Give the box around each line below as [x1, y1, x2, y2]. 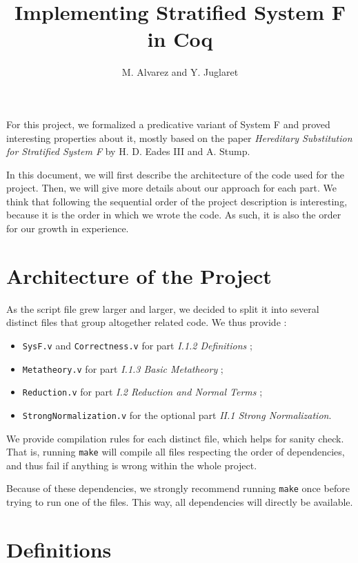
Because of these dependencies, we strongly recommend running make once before [6, 481, 350, 495]
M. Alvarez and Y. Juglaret [121, 65, 239, 79]
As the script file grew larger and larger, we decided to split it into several [6, 301, 319, 316]
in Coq [147, 25, 213, 53]
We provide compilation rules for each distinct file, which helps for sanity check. [6, 431, 344, 445]
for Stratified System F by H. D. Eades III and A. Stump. [6, 144, 250, 158]
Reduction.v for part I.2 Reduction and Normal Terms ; [22, 385, 263, 399]
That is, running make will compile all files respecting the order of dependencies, [6, 444, 345, 459]
